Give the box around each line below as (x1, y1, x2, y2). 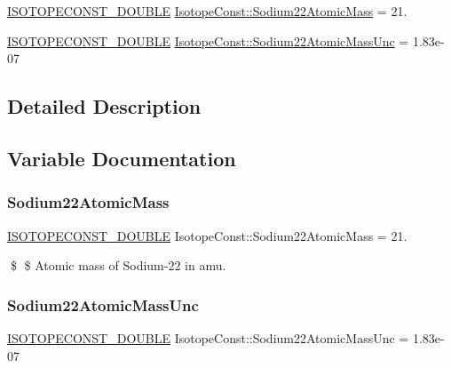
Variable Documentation (7, 144, 236, 172)
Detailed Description (7, 92, 202, 120)
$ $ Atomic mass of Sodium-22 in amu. (10, 256, 226, 275)
